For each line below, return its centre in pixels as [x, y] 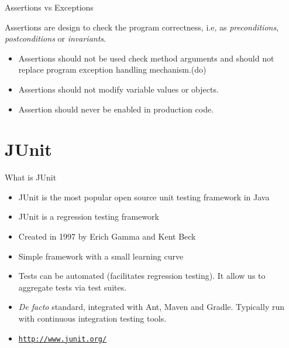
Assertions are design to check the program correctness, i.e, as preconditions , [142, 27]
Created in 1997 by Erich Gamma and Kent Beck [107, 236]
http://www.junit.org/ [63, 339]
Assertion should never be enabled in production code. [116, 109]
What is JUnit [31, 177]
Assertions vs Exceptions [49, 7]
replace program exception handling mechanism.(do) [112, 69]
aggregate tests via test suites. [73, 287]
